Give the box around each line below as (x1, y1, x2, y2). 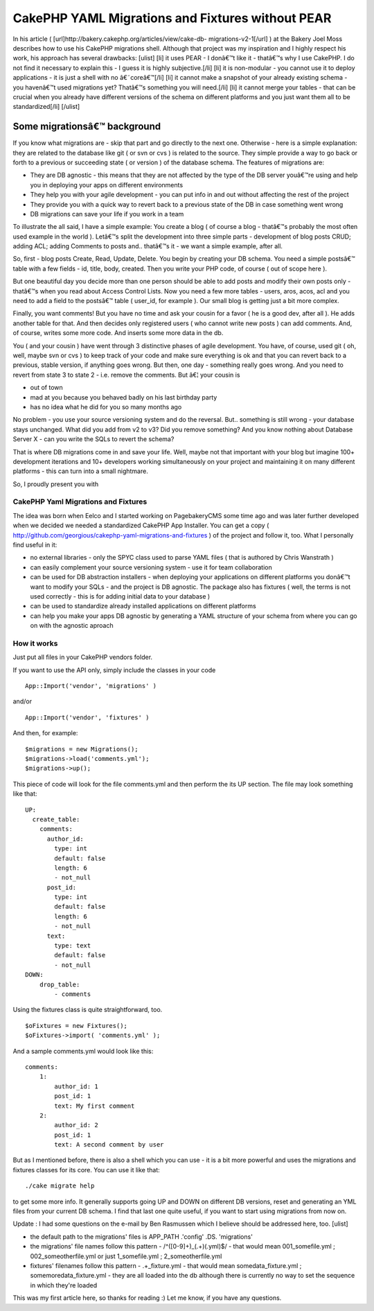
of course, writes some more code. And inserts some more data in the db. (12, 329, 224, 337)
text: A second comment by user (54, 1141, 164, 1149)
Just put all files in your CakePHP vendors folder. (12, 653, 152, 662)
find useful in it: (12, 541, 57, 549)
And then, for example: (12, 729, 78, 737)
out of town (30, 384, 64, 392)
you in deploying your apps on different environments (30, 180, 184, 189)
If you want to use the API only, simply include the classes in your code (12, 666, 216, 674)
